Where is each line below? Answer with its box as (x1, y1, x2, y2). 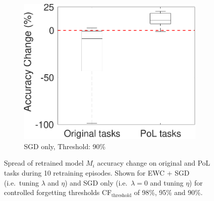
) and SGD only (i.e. (64, 177, 128, 188)
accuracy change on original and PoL (97, 158, 211, 168)
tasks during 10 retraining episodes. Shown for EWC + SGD (4, 167, 190, 178)
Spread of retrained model (4, 158, 84, 168)
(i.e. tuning (4, 177, 39, 188)
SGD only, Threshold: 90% (24, 141, 106, 151)
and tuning (150, 177, 184, 188)
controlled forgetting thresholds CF (4, 187, 112, 198)
